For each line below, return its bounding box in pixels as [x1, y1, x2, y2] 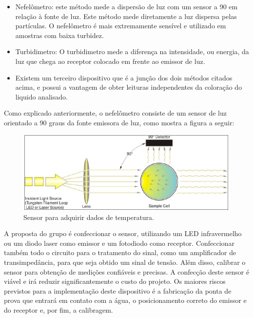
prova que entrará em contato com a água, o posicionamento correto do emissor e [4, 295, 247, 305]
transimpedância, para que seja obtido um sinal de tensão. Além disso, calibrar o [4, 257, 246, 267]
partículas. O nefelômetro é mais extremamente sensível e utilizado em [15, 20, 226, 31]
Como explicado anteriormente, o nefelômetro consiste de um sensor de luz [4, 108, 227, 118]
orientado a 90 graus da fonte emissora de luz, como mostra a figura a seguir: [4, 117, 234, 127]
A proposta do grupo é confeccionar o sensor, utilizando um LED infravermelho [4, 228, 242, 238]
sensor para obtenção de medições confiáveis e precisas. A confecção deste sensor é [4, 266, 250, 277]
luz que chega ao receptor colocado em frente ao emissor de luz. [15, 56, 205, 66]
